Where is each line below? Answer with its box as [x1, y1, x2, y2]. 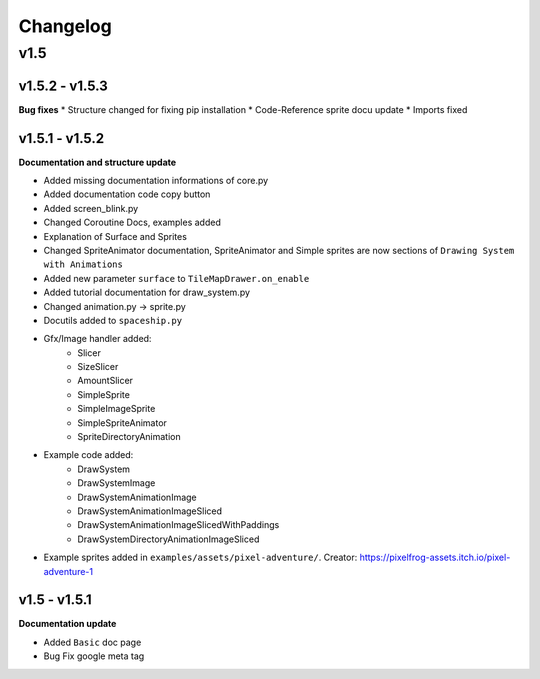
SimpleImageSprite [77, 403, 156, 415]
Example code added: [43, 449, 134, 461]
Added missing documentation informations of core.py [43, 175, 269, 187]
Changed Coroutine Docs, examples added [43, 216, 222, 229]
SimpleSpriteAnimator [77, 416, 167, 429]
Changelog [18, 15, 112, 37]
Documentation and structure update [18, 156, 177, 168]
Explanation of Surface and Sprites [43, 230, 187, 242]
